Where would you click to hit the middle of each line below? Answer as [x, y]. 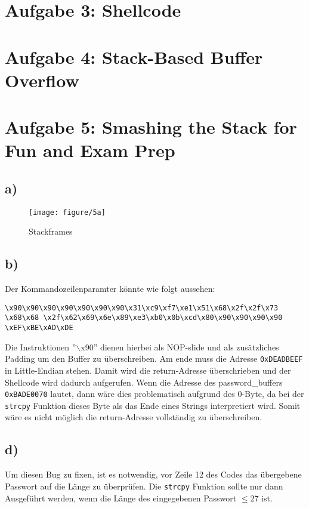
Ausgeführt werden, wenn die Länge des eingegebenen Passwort [121, 498]
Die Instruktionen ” [41, 347]
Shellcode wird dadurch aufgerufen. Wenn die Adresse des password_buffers [144, 382]
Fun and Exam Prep [90, 150]
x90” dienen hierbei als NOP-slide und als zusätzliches [180, 347]
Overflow [42, 80]
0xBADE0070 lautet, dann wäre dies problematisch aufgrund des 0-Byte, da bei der [154, 394]
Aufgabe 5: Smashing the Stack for [151, 127]
